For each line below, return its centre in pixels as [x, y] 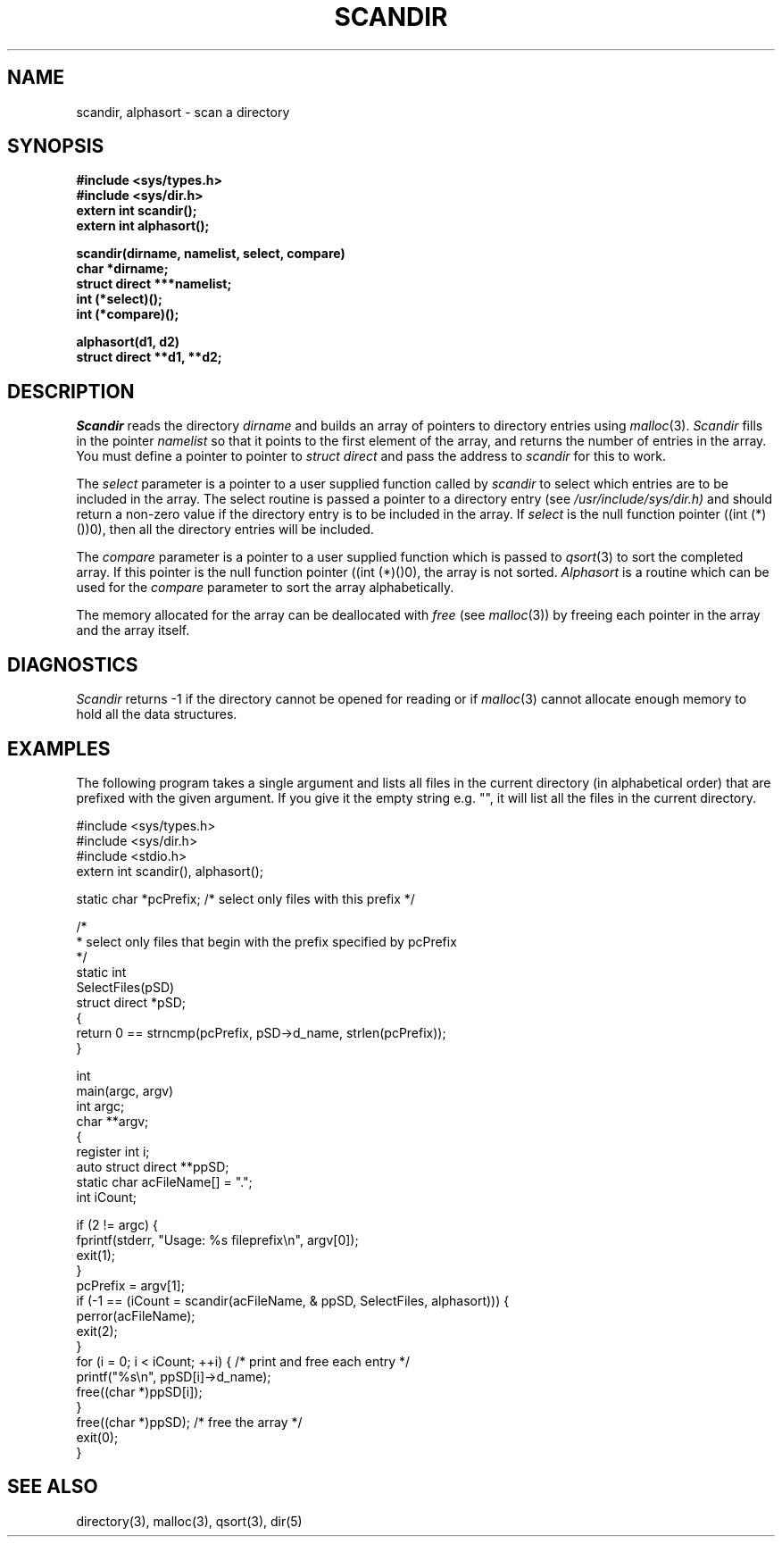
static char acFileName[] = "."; [164, 1181]
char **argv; [112, 1121]
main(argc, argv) [125, 1090]
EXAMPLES [59, 748]
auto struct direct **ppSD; [153, 1166]
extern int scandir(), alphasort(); [170, 871]
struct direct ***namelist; [154, 284]
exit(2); [97, 1331]
